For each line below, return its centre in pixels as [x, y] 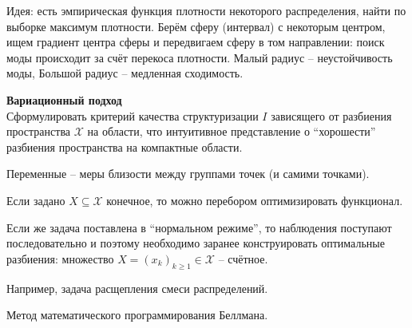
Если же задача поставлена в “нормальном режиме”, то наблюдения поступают [199, 227]
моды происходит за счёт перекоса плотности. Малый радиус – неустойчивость [200, 57]
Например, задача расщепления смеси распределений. [137, 288]
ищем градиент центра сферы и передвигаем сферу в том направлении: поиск [196, 42]
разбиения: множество [60, 258]
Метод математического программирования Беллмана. [137, 315]
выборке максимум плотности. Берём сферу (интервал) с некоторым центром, [196, 26]
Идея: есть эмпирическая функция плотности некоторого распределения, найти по [206, 10]
